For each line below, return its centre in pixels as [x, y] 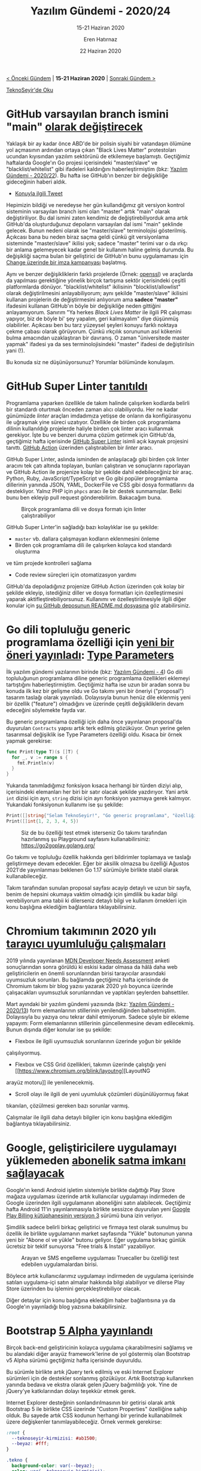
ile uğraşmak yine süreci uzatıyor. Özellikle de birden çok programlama [93, 422]
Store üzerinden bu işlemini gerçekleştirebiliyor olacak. [74, 1289]
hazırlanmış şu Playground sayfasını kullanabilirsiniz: [86, 839]
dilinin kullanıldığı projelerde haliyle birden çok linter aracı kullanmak [90, 428]
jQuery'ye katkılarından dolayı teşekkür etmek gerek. [71, 1391]
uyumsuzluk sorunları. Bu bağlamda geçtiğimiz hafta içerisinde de [87, 980]
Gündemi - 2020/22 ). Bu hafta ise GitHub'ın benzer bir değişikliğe [87, 175]
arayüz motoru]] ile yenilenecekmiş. [50, 1082]
